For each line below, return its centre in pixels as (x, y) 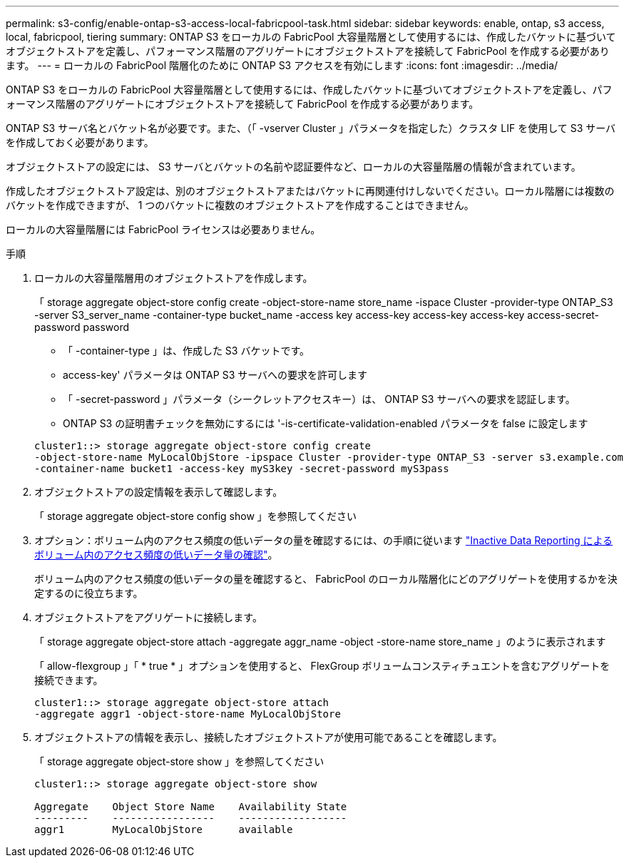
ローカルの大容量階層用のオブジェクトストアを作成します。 (174, 278)
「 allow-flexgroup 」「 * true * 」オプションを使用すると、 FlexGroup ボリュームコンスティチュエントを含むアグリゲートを (322, 666)
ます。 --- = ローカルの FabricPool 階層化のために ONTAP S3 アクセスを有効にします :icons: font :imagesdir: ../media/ (282, 65)
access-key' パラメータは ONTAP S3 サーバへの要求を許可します (215, 375)
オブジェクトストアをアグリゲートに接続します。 (148, 617)
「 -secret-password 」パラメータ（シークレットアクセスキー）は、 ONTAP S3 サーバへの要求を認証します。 (319, 399)
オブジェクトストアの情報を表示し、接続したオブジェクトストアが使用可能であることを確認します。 (269, 737)
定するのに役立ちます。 (89, 593)
